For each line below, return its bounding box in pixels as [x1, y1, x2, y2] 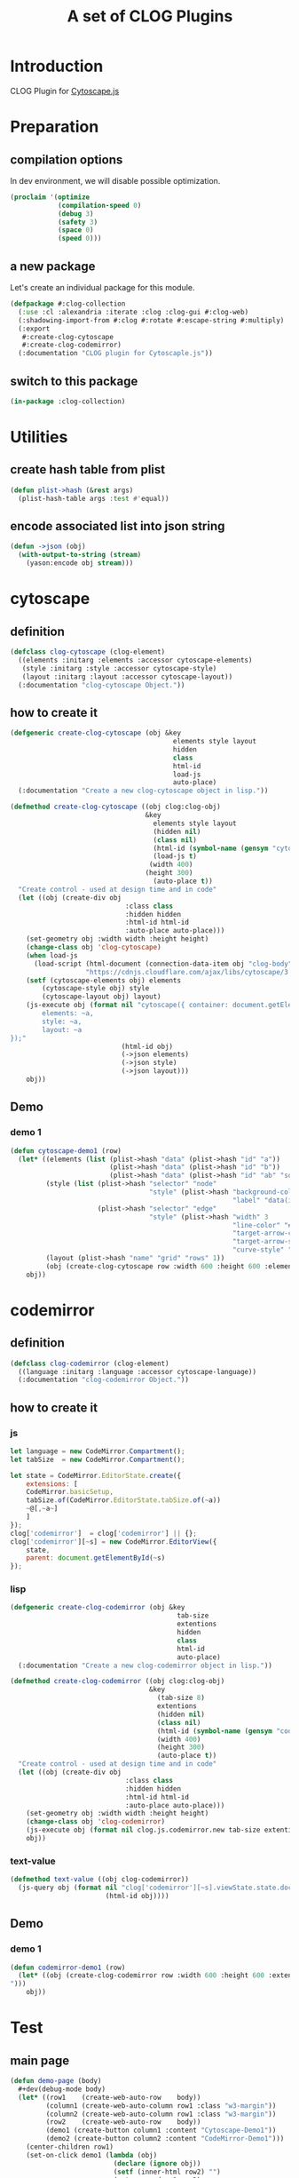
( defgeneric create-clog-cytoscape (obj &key [10, 728, 181, 738]
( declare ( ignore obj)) [113, 2158, 201, 2168]
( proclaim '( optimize [10, 193, 90, 202]
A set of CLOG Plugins [67, 6, 233, 27]
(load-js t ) [153, 852, 198, 861]
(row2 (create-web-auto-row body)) [45, 2118, 201, 2126]
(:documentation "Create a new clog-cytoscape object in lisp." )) [18, 786, 269, 796]
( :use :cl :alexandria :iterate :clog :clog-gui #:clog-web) [18, 307, 249, 316]
